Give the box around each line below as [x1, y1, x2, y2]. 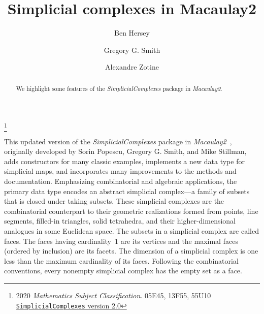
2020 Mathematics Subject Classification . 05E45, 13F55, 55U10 [16, 290, 211, 300]
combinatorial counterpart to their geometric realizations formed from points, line [4, 205, 258, 216]
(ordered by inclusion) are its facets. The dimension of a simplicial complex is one [4, 245, 258, 256]
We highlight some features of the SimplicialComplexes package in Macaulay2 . [16, 84, 222, 92]
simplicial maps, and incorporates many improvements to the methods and [4, 166, 237, 176]
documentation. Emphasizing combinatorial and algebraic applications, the [4, 176, 237, 186]
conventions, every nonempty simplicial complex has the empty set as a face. [4, 265, 242, 276]
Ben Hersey [114, 27, 150, 38]
